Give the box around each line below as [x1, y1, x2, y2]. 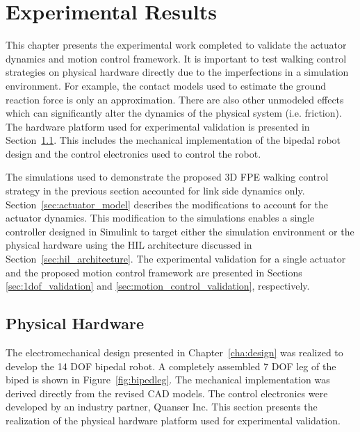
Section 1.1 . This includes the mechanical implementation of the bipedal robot [6, 133, 341, 147]
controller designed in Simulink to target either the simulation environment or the [6, 224, 354, 238]
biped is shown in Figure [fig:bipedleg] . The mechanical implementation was [6, 372, 330, 387]
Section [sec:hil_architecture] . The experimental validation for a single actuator [6, 251, 346, 266]
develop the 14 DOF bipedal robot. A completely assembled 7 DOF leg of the [6, 358, 336, 373]
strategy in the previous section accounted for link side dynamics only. [6, 183, 305, 198]
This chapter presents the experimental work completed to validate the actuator [6, 38, 347, 52]
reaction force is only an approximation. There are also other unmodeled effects [6, 92, 344, 106]
